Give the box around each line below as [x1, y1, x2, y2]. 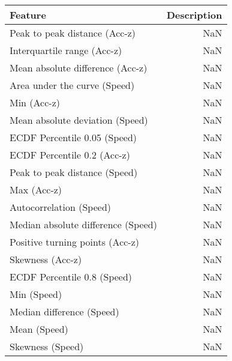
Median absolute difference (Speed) [10, 217, 157, 231]
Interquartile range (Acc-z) [10, 43, 122, 57]
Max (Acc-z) [10, 183, 62, 196]
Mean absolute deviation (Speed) [10, 113, 148, 127]
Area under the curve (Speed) [10, 78, 135, 92]
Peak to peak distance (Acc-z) [10, 26, 136, 40]
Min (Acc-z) [10, 96, 60, 109]
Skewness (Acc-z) [10, 252, 82, 266]
